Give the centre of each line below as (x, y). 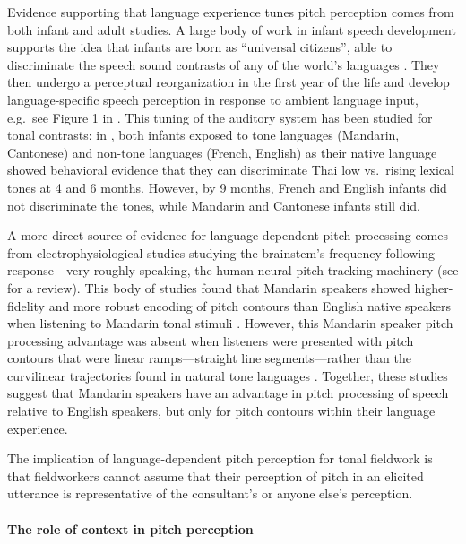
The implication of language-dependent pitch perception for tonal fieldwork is (220, 458)
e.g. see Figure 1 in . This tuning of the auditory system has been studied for (220, 117)
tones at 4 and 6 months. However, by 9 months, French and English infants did (227, 187)
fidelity (26, 305)
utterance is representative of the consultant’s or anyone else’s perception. (210, 493)
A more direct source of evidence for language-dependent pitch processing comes (228, 235)
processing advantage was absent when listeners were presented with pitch (211, 340)
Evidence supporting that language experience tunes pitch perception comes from (231, 12)
